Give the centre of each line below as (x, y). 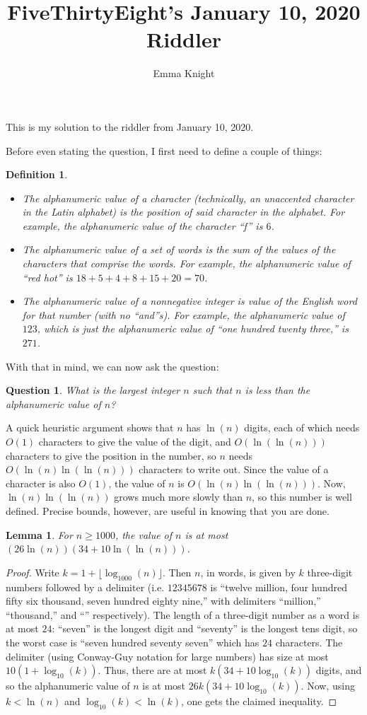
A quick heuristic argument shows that (90, 428)
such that (212, 390)
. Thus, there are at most (152, 670)
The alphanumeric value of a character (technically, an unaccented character (188, 198)
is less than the (278, 390)
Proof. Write (33, 572)
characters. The (309, 642)
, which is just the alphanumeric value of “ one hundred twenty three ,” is (193, 329)
